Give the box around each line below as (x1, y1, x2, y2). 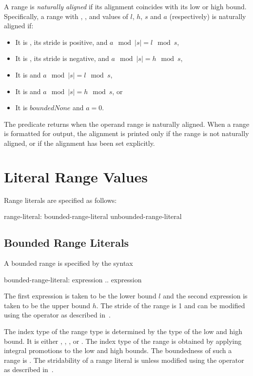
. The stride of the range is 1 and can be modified (96, 300, 245, 310)
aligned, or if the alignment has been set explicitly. (4, 138, 155, 148)
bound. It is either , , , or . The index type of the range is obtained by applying (4, 336, 242, 346)
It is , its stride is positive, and (15, 37, 108, 47)
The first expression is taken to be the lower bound (4, 291, 156, 301)
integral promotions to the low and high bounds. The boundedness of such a (4, 345, 232, 356)
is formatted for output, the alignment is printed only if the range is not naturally (4, 128, 249, 139)
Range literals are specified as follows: (4, 195, 117, 205)
